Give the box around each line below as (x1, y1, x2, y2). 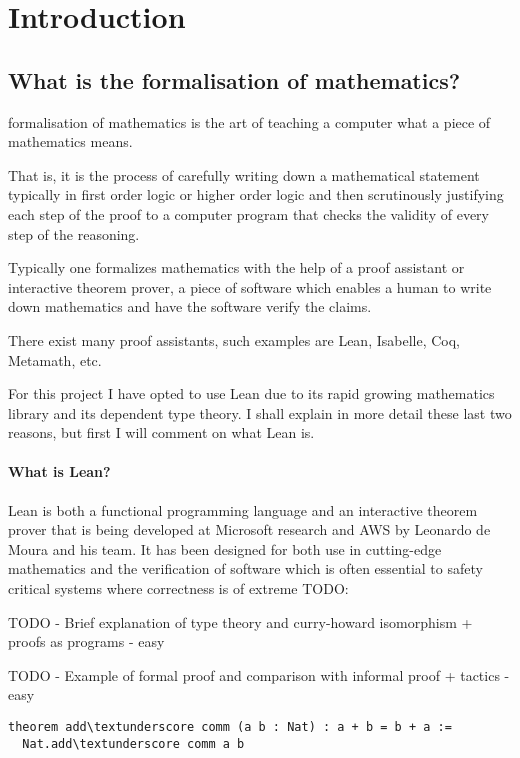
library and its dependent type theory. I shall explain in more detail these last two (8, 402, 512, 423)
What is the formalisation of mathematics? (8, 64, 461, 95)
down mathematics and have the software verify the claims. (8, 296, 372, 317)
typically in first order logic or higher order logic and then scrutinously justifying (8, 184, 504, 205)
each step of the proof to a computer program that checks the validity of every (8, 203, 489, 224)
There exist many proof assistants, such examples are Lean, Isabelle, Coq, (8, 329, 460, 350)
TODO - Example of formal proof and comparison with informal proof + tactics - (8, 664, 510, 685)
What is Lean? (8, 461, 111, 482)
